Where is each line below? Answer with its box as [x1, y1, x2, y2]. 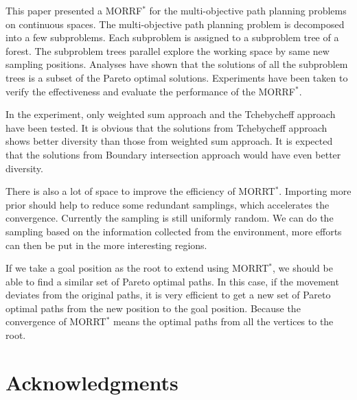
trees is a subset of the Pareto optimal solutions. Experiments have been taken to [5, 70, 348, 84]
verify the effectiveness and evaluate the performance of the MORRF [5, 84, 295, 98]
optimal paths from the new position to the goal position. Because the [5, 301, 301, 315]
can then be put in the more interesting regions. [5, 237, 207, 252]
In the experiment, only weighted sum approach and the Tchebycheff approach [5, 107, 336, 121]
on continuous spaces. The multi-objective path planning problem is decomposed [5, 16, 345, 31]
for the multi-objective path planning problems [149, 3, 347, 17]
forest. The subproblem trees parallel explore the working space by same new [5, 43, 330, 58]
